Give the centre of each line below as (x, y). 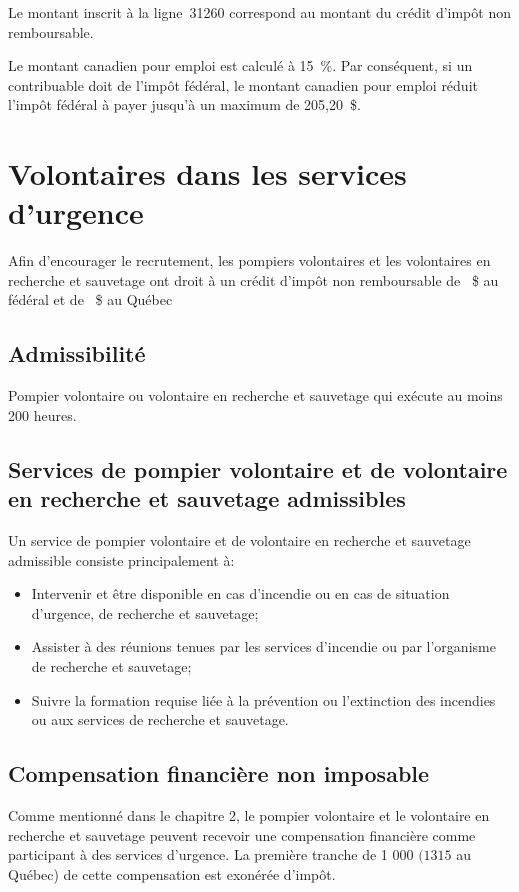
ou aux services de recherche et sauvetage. (160, 719)
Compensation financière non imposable (219, 773)
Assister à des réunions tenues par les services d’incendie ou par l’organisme (263, 646)
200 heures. (42, 414)
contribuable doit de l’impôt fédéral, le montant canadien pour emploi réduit (243, 84)
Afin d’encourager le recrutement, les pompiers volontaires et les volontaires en (249, 260)
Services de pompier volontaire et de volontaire (258, 468)
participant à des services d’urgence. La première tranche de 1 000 (211, 854)
